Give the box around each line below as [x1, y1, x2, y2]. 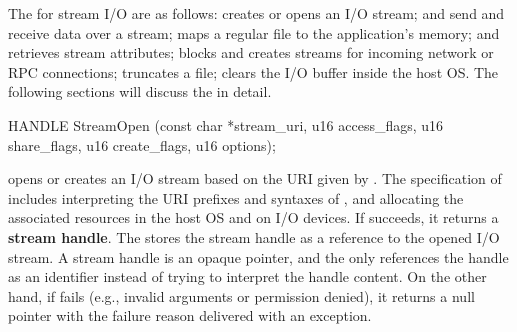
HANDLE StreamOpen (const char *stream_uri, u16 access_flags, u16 [8, 114, 444, 135]
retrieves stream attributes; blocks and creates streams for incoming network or [8, 42, 494, 63]
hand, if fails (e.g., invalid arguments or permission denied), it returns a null [8, 285, 475, 306]
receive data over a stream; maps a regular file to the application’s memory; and [8, 22, 500, 43]
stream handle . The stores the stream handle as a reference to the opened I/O [8, 226, 500, 247]
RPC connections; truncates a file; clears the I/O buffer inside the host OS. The [8, 61, 499, 82]
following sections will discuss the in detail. [8, 81, 272, 102]
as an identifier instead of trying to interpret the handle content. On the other [8, 266, 487, 287]
